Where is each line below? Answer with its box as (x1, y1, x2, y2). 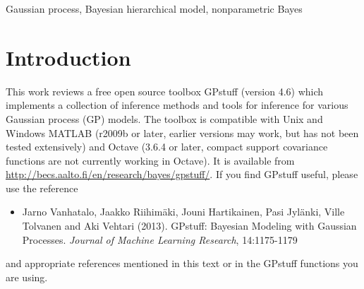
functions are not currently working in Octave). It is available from (6, 153, 295, 167)
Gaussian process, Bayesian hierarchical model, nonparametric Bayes (6, 1, 303, 16)
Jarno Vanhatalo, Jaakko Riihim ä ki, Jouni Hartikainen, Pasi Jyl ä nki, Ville (22, 204, 345, 219)
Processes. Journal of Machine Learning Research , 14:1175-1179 (22, 232, 298, 247)
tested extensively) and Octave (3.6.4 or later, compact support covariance (6, 139, 328, 154)
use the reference (6, 180, 78, 195)
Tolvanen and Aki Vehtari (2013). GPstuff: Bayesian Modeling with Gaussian (22, 218, 357, 233)
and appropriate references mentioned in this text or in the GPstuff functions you (6, 256, 358, 271)
